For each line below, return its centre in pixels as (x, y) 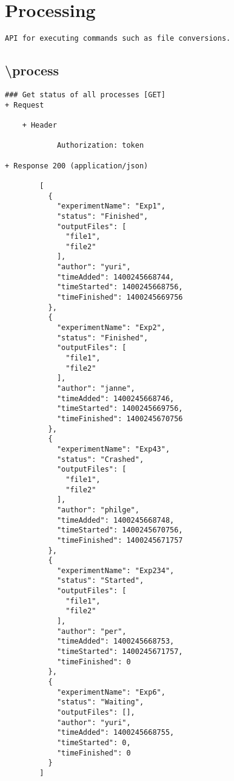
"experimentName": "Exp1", (111, 206)
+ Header (39, 125)
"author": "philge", (98, 510)
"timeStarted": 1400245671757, (120, 652)
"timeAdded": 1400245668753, (115, 642)
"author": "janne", (96, 389)
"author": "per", (92, 631)
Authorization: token (100, 146)
